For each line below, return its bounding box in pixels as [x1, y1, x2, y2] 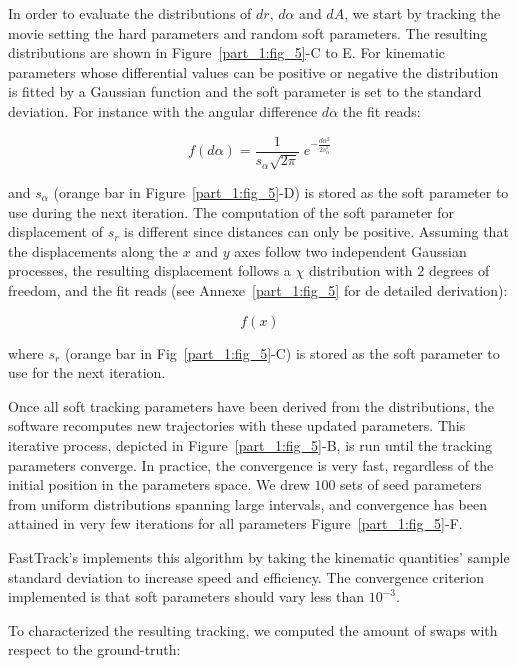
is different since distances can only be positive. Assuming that [124, 221, 509, 242]
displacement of [8, 221, 103, 242]
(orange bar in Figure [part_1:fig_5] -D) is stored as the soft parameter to [53, 182, 509, 203]
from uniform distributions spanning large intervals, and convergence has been [8, 493, 487, 514]
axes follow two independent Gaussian [234, 240, 467, 261]
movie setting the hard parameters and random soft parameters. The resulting [8, 22, 488, 43]
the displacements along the [8, 240, 179, 261]
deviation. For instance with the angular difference [8, 100, 318, 121]
